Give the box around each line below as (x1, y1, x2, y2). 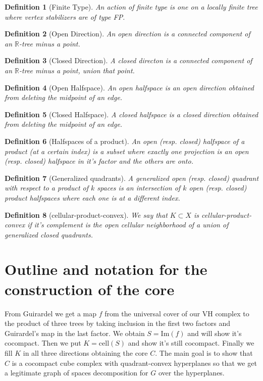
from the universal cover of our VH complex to (104, 308, 249, 318)
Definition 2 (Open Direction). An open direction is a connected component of (5, 28, 250, 39)
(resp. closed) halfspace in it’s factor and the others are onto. (5, 156, 193, 166)
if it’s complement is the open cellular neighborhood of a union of (27, 219, 229, 230)
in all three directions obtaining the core (23, 347, 148, 358)
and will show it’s (187, 327, 242, 338)
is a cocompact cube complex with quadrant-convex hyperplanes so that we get (12, 357, 257, 368)
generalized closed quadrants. (5, 229, 93, 240)
